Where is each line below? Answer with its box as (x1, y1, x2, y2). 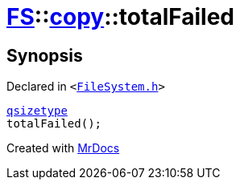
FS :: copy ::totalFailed (6, 3, 234, 30)
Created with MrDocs (6, 141, 120, 156)
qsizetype (6, 104, 68, 118)
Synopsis (6, 45, 83, 66)
